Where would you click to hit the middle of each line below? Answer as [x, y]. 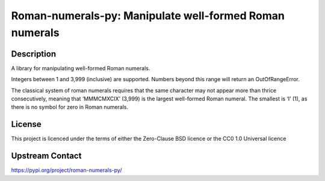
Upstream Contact [46, 156]
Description [34, 54]
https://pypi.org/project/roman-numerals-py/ [67, 170]
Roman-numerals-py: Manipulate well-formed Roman [148, 16]
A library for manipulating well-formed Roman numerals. [81, 68]
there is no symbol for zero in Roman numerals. [70, 107]
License [26, 124]
